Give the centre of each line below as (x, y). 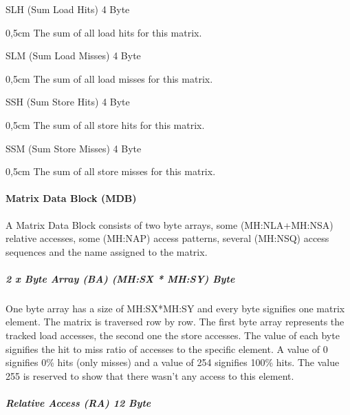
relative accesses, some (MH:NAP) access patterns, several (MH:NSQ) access (167, 238)
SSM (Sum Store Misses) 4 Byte (74, 148)
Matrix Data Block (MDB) (71, 198)
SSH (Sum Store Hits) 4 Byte (68, 102)
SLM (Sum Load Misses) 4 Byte (73, 55)
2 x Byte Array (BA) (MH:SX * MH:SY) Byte (120, 278)
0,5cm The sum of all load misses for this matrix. (109, 78)
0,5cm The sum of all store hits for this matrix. (105, 124)
